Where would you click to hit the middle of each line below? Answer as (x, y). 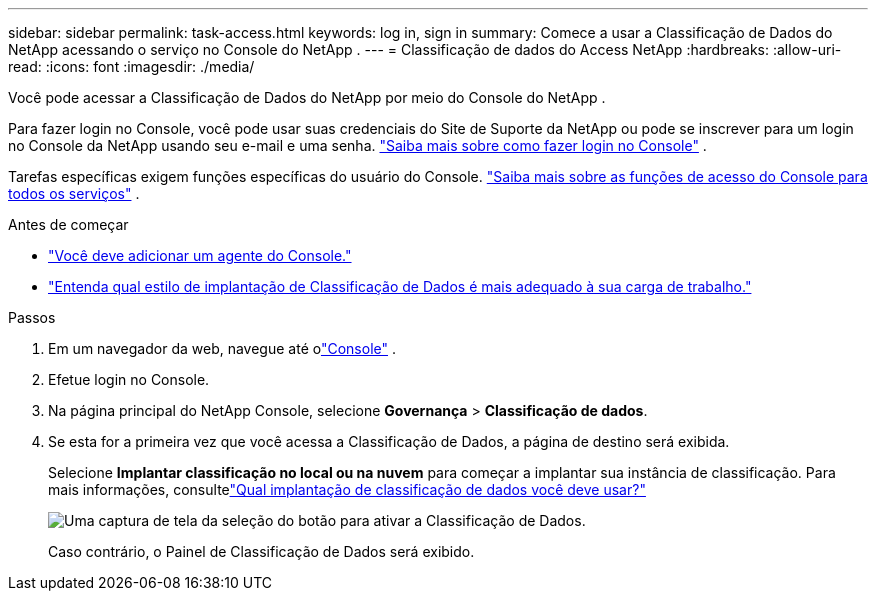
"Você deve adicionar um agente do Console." (200, 255)
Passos (32, 317)
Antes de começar (68, 224)
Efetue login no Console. (129, 379)
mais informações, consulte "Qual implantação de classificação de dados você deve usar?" (347, 489)
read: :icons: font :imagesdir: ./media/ (131, 66)
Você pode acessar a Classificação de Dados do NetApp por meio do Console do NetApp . (307, 97)
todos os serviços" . (74, 193)
